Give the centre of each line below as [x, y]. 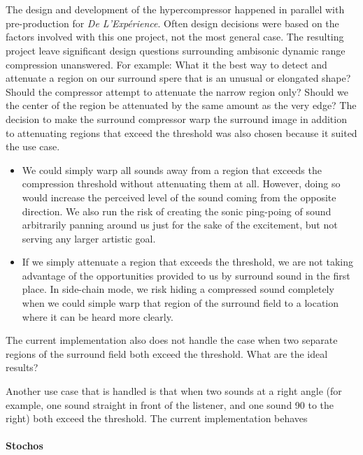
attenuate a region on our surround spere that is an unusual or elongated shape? [178, 78]
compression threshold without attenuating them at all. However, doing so [181, 183]
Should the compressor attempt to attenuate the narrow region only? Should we [177, 91]
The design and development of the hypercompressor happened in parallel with [175, 9]
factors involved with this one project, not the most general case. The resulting [175, 37]
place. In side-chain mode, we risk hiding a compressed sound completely [178, 289]
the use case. [33, 146]
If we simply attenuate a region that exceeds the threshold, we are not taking [187, 262]
